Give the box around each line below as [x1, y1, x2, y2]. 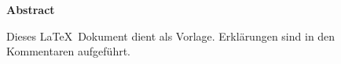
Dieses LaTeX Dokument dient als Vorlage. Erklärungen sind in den [6, 27, 335, 44]
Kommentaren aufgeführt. [6, 43, 130, 59]
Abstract [6, 2, 55, 17]
